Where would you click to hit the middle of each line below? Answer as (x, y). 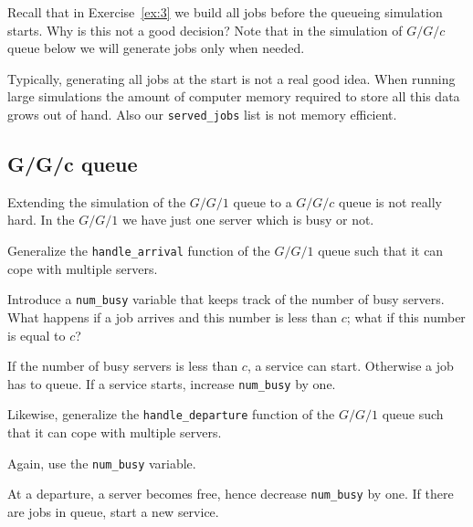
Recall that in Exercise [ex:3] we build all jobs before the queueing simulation (225, 12)
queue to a (263, 201)
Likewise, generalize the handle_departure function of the (171, 414)
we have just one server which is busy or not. (248, 220)
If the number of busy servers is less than (123, 366)
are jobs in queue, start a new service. (113, 511)
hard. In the (41, 220)
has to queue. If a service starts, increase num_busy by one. (172, 383)
